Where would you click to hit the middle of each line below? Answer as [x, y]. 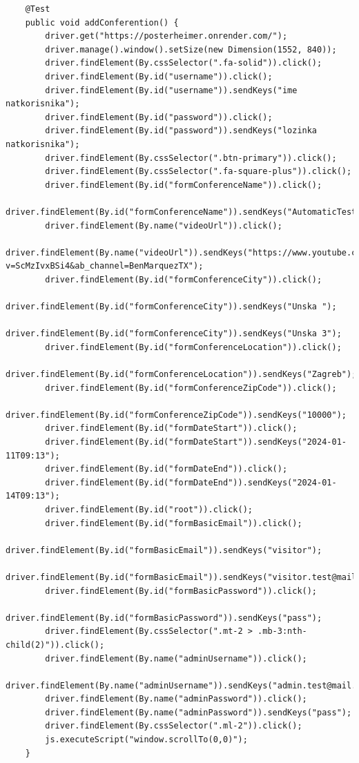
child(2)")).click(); [55, 645]
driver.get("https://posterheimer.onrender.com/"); [166, 36]
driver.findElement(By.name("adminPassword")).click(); [176, 699]
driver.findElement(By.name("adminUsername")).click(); [176, 658]
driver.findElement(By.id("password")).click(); [159, 117]
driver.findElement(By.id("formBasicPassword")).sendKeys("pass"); [164, 618]
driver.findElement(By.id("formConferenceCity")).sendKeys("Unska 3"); [174, 334]
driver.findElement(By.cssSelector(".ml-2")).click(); [174, 726]
